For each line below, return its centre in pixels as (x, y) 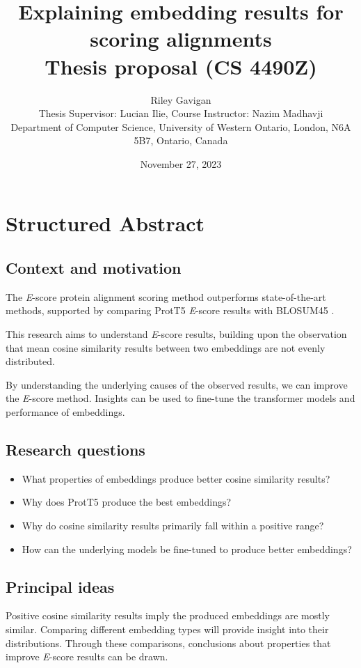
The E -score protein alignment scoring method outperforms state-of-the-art (166, 296)
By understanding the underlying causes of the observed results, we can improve (177, 384)
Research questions (75, 449)
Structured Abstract (105, 223)
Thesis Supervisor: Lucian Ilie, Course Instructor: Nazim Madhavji (181, 113)
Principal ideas (60, 586)
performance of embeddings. (65, 412)
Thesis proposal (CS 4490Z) (181, 66)
